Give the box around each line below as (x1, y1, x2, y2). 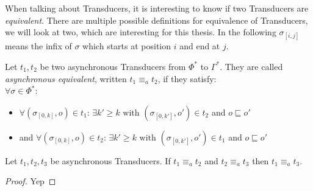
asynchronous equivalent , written (5, 72, 127, 85)
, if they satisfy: (157, 72, 217, 85)
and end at (179, 40, 220, 52)
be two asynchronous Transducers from (40, 60, 186, 72)
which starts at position (82, 40, 171, 52)
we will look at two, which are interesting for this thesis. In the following (5, 26, 276, 38)
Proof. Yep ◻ (5, 175, 56, 187)
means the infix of (5, 40, 72, 52)
